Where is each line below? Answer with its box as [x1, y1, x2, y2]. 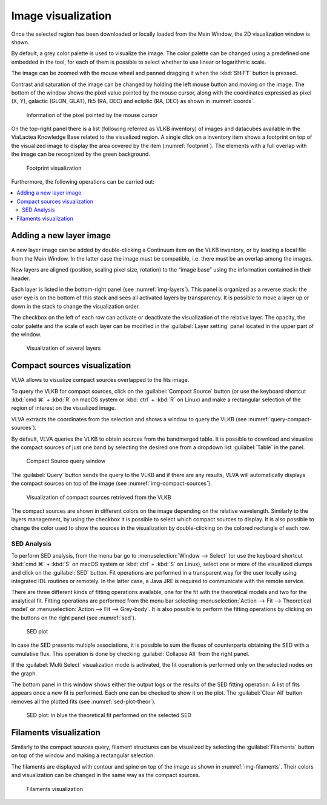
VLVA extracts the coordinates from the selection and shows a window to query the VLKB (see [11, 415, 247, 423]
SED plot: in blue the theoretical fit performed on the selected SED [26, 712, 192, 719]
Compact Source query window [26, 458, 106, 465]
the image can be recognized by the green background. [11, 150, 151, 158]
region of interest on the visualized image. [11, 404, 116, 412]
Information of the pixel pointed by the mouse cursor [26, 111, 158, 118]
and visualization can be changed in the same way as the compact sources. [11, 772, 200, 779]
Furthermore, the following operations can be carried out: [11, 178, 154, 185]
